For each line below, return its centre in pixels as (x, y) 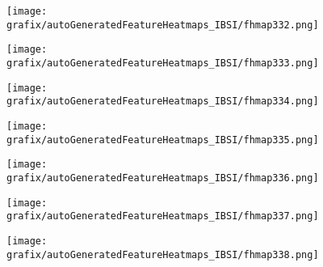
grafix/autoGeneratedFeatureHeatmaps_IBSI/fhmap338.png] (163, 254)
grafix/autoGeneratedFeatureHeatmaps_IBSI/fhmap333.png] (163, 63)
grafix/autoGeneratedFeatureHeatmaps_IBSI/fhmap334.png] (163, 102)
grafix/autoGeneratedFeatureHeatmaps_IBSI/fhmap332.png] (163, 25)
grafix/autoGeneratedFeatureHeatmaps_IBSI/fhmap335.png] (163, 140)
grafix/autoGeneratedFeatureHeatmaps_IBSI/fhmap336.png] (163, 178)
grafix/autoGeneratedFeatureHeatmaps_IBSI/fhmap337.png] (163, 216)
